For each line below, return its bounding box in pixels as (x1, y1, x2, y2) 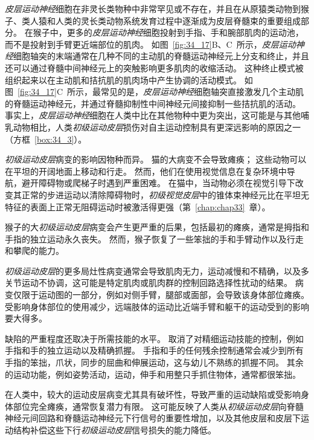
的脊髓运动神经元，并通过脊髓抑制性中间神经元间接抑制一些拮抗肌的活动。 (5, 97, 301, 109)
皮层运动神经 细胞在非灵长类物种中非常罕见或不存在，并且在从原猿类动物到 (5, 2, 301, 15)
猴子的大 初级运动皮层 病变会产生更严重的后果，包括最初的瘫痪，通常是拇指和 (5, 221, 309, 233)
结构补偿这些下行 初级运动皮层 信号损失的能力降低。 (13, 424, 216, 436)
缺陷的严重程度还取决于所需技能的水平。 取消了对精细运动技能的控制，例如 (5, 332, 304, 345)
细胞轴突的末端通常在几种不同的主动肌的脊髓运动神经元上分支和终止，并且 (13, 50, 309, 62)
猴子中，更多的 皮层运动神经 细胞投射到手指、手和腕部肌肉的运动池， (33, 26, 304, 39)
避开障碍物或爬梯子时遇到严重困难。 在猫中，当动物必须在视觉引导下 (21, 176, 295, 189)
